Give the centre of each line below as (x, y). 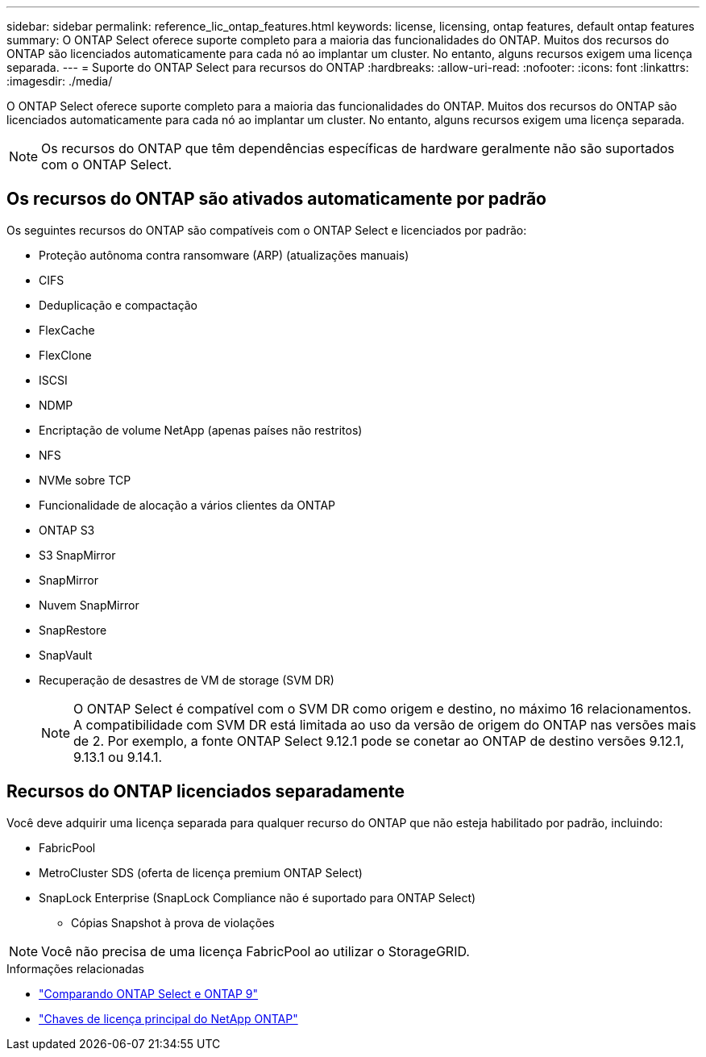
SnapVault (66, 655)
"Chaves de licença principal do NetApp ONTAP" (168, 1018)
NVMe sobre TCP (85, 480)
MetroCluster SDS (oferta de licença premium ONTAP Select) (201, 872)
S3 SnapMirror (77, 555)
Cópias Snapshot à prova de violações (173, 922)
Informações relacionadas (75, 968)
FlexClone (65, 355)
